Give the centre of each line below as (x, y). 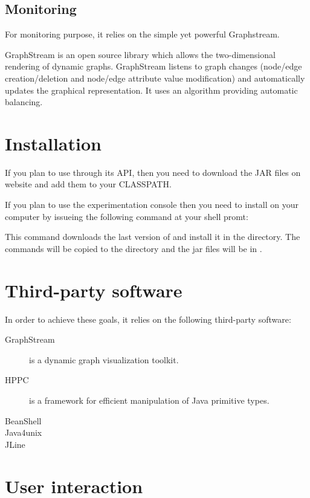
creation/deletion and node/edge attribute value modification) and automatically (155, 78)
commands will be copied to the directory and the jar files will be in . (134, 248)
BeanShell (23, 420)
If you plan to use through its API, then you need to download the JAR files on (153, 172)
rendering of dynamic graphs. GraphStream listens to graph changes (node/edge (153, 66)
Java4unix (24, 432)
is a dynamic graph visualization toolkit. (104, 359)
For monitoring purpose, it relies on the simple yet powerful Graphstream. (142, 34)
